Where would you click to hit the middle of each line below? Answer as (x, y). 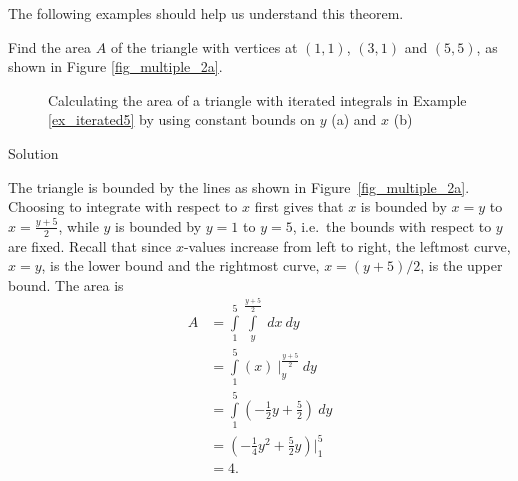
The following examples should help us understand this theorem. (206, 13)
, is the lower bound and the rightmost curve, (180, 265)
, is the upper (461, 265)
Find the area (50, 46)
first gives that (299, 206)
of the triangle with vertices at (204, 46)
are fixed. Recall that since (90, 245)
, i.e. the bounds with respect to (392, 225)
